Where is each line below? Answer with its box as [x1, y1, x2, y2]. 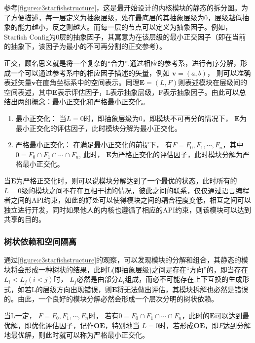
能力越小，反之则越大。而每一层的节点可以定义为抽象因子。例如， [17, 22, 232, 32]
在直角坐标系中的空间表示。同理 [36, 77, 140, 87]
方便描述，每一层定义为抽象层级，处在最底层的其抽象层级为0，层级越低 [10, 12, 242, 22]
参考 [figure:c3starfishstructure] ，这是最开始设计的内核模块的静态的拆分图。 [4, 2, 242, 12]
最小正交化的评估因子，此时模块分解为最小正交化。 [15, 123, 182, 133]
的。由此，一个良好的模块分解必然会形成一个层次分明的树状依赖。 [4, 294, 218, 304]
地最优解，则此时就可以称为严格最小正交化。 [4, 330, 149, 340]
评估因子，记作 [45, 320, 94, 330]
